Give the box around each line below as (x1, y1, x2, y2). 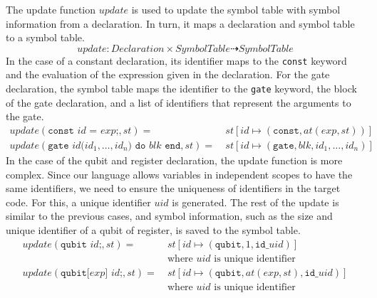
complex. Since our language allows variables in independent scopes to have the (6, 166, 353, 181)
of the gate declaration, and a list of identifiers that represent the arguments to (6, 95, 351, 110)
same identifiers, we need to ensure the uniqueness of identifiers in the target (6, 181, 341, 196)
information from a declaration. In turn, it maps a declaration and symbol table (6, 16, 355, 31)
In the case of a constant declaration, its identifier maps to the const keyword (6, 53, 347, 68)
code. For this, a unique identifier (6, 194, 151, 209)
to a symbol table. (6, 30, 85, 45)
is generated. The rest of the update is (172, 194, 339, 209)
